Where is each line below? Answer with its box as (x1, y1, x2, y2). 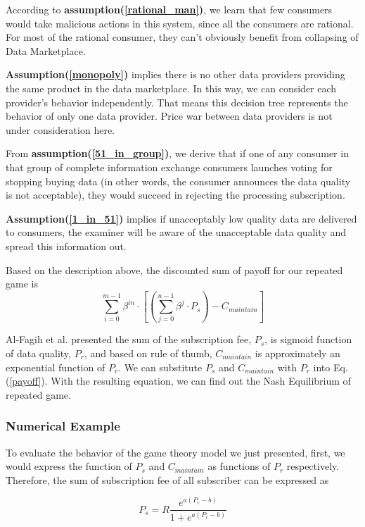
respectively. (286, 459, 340, 473)
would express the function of (6, 459, 132, 473)
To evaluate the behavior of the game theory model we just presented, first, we (6, 445, 345, 459)
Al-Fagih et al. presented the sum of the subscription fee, (6, 332, 252, 347)
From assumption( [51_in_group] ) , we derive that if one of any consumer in (6, 146, 349, 161)
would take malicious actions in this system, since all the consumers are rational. (6, 15, 354, 30)
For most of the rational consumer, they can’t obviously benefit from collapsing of (6, 30, 359, 44)
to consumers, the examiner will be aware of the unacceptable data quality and (6, 225, 347, 240)
